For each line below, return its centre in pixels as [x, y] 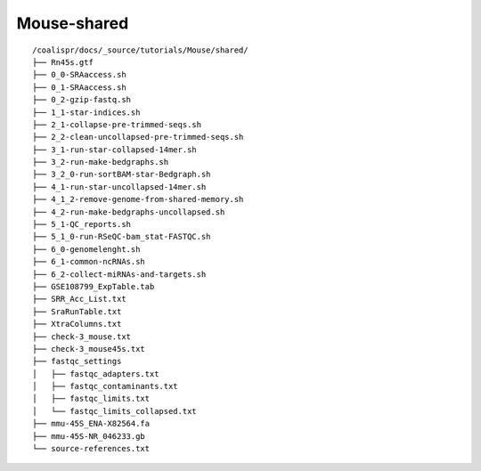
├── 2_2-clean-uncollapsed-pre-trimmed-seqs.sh [138, 137]
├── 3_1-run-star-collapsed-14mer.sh [115, 150]
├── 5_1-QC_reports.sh [82, 224]
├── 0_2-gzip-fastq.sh [82, 100]
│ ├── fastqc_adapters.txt [96, 374]
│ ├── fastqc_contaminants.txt [105, 386]
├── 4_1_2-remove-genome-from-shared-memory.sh [138, 199]
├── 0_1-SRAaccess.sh [79, 87]
